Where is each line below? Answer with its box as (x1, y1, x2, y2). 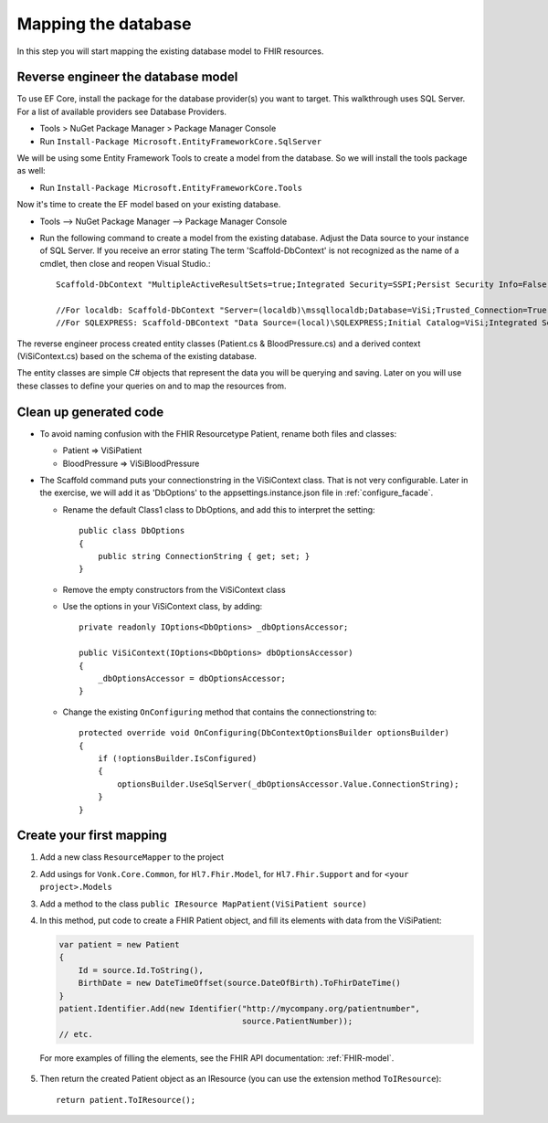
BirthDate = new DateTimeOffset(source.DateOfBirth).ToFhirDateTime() (78, 978, 402, 989)
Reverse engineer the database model (16, 69, 238, 85)
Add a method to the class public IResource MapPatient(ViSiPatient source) (39, 898, 367, 909)
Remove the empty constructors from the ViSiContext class (62, 584, 287, 595)
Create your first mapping (16, 828, 168, 843)
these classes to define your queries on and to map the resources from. (16, 380, 287, 391)
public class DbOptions (79, 525, 185, 536)
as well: (16, 165, 46, 176)
